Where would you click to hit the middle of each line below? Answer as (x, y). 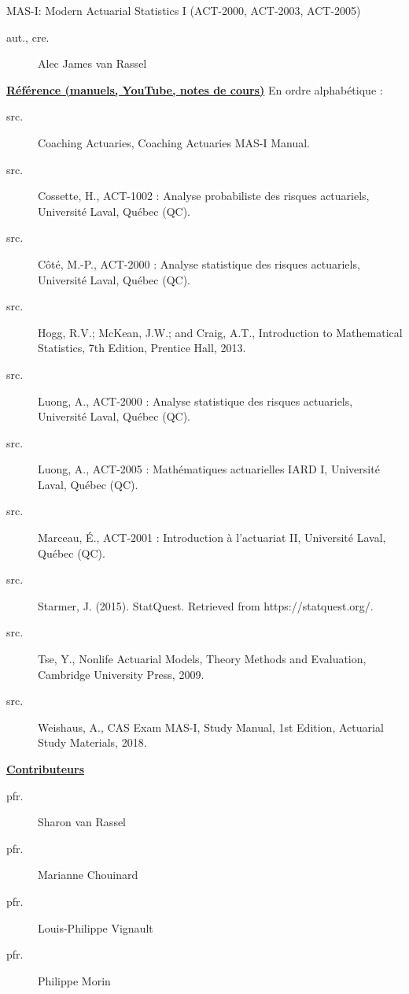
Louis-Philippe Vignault (96, 927)
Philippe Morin (74, 980)
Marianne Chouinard (88, 875)
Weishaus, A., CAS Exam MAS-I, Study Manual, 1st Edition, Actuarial (211, 727)
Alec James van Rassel (92, 63)
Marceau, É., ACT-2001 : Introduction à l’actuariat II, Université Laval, (212, 538)
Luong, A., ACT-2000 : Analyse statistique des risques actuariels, (195, 401)
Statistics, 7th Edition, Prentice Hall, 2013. (142, 348)
